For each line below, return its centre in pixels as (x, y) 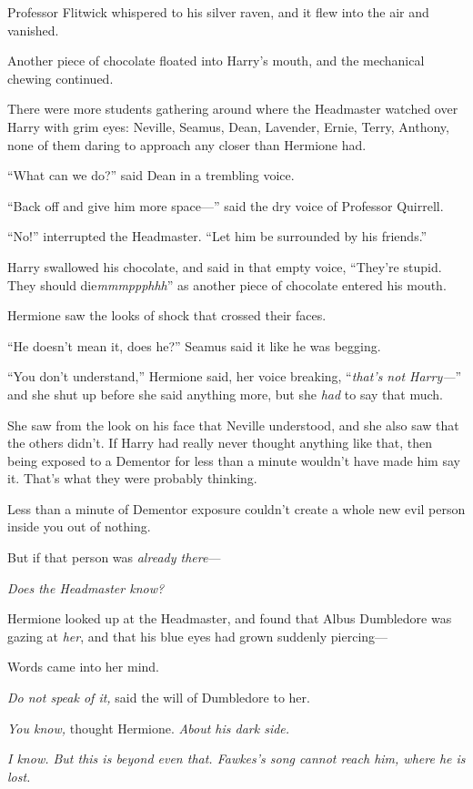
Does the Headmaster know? (86, 587)
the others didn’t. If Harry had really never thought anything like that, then (220, 443)
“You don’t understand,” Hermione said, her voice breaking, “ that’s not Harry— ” (235, 376)
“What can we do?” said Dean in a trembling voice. (151, 175)
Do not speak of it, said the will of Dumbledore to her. (159, 698)
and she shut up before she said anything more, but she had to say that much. (225, 394)
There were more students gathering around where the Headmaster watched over (233, 109)
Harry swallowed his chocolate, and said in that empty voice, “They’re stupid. (225, 266)
